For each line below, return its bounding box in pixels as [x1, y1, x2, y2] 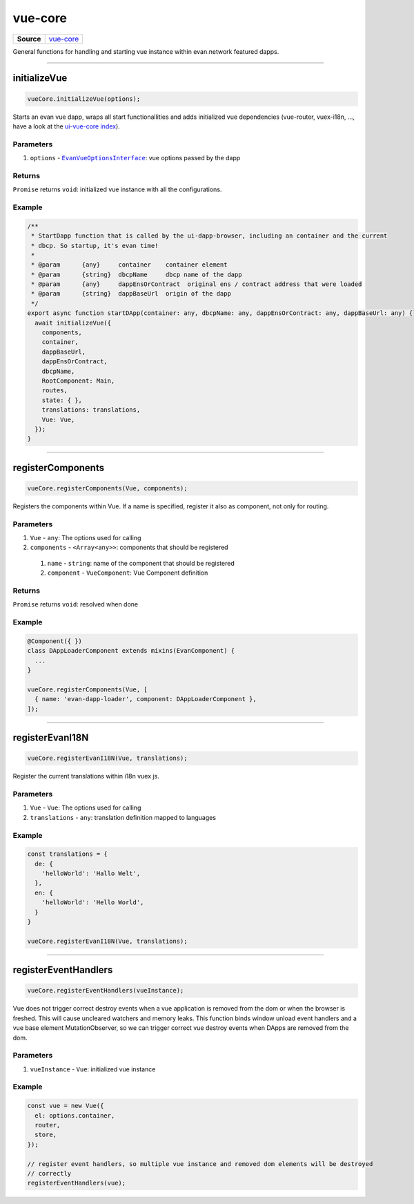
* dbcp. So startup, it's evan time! [31, 242, 159, 249]
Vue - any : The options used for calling [30, 534, 141, 542]
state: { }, [41, 396, 83, 404]
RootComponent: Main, [41, 377, 115, 385]
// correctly [27, 1169, 72, 1177]
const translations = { [27, 850, 108, 858]
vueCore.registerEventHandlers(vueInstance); [27, 986, 184, 995]
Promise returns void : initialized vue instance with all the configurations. [12, 185, 222, 193]
